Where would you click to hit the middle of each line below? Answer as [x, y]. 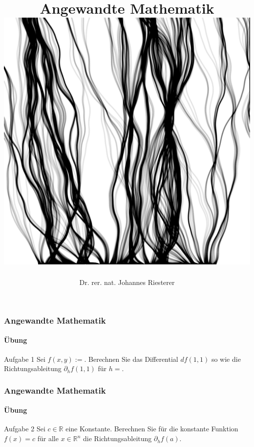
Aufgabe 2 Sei [25, 429]
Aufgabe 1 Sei [25, 359]
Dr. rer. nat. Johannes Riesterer [127, 282]
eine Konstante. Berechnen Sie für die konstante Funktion [152, 429]
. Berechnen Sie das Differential [131, 359]
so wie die [226, 359]
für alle [48, 438]
